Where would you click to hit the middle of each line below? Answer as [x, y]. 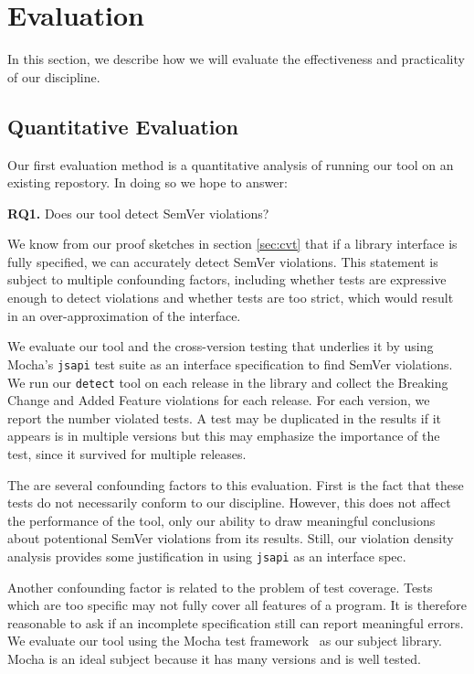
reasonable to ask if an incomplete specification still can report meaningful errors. [236, 622]
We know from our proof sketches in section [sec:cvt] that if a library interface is [232, 244]
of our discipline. [54, 76]
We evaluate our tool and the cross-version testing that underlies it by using [221, 346]
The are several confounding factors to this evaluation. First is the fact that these [236, 484]
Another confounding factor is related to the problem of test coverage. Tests [220, 587]
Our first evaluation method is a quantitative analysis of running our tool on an [231, 164]
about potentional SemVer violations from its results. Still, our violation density [231, 538]
